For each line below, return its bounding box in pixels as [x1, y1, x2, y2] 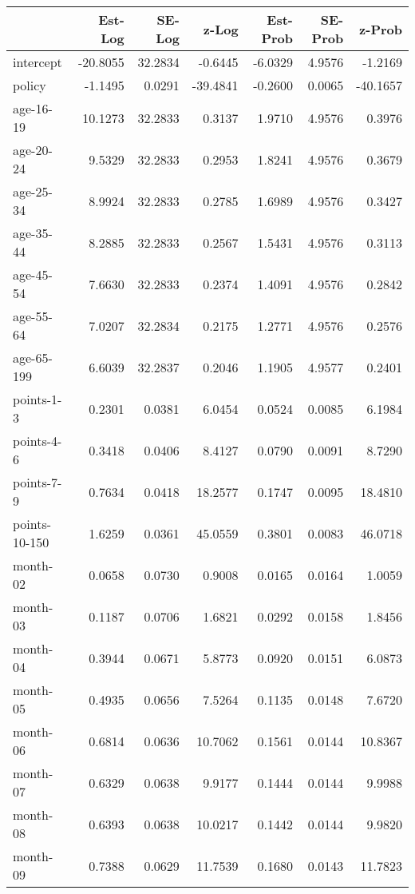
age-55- [13, 307, 53, 325]
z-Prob [359, 19, 402, 38]
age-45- [13, 265, 53, 284]
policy [13, 76, 46, 94]
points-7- [13, 473, 62, 491]
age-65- [13, 348, 53, 367]
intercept [13, 53, 62, 71]
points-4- [13, 431, 62, 450]
